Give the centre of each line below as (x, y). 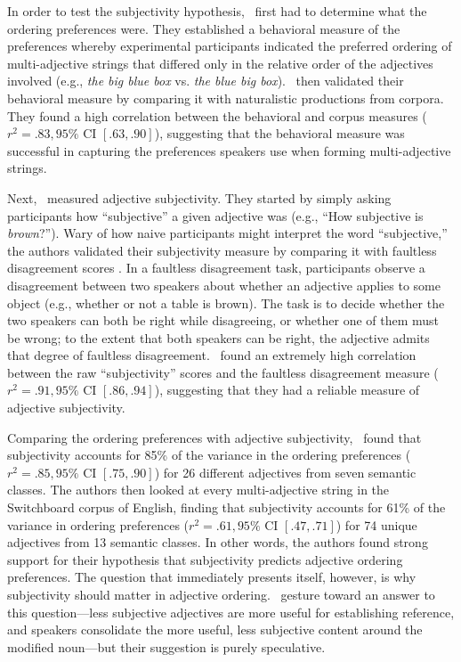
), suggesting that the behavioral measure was (279, 133)
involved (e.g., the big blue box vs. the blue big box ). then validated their (206, 81)
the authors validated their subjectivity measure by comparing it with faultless (222, 250)
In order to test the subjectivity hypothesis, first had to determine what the (217, 11)
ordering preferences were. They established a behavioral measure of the (204, 28)
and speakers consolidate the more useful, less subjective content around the (215, 629)
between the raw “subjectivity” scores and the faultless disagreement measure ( (223, 372)
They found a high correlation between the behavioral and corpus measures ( (217, 115)
